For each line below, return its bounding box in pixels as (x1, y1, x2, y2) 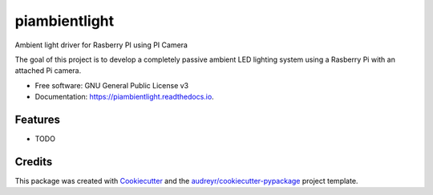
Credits (14, 155, 53, 169)
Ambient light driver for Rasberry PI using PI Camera (14, 40, 188, 50)
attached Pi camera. (14, 66, 82, 75)
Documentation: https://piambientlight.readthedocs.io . (34, 92, 214, 102)
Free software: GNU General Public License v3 (34, 80, 189, 90)
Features (14, 112, 60, 126)
